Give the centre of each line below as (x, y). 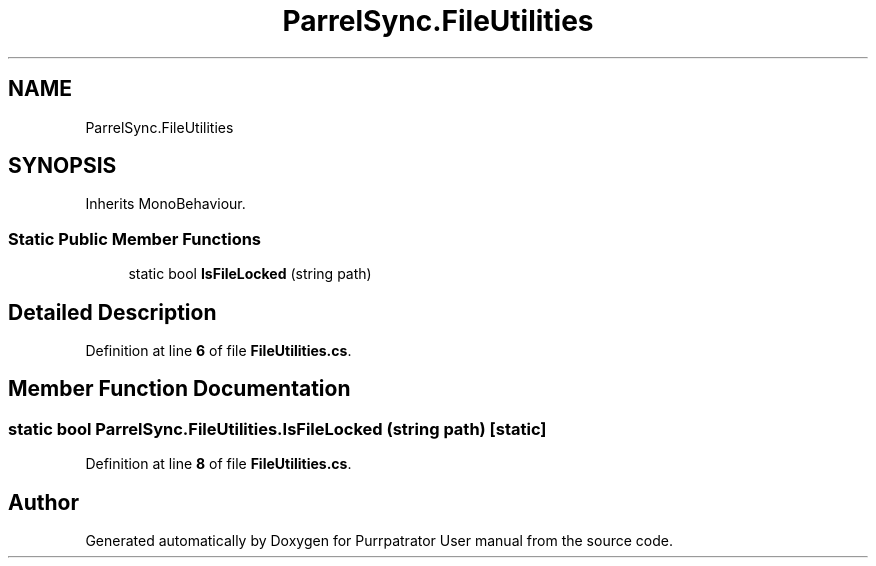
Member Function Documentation (179, 389)
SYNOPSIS (62, 166)
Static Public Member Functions (135, 238)
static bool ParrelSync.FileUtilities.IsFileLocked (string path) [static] (277, 428)
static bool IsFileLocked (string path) (250, 274)
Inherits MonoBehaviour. (165, 204)
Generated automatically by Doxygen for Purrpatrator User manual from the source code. (379, 541)
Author (43, 502)
